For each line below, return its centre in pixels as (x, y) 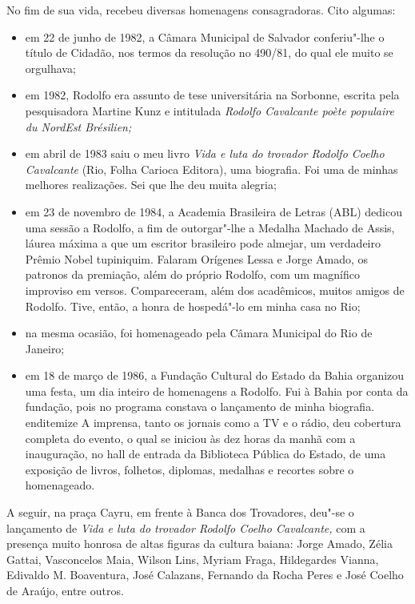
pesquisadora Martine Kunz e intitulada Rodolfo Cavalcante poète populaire (209, 110)
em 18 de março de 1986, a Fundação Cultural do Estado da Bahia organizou (215, 375)
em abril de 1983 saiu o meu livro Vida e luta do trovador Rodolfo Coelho (205, 153)
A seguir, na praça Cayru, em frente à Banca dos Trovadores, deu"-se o (180, 512)
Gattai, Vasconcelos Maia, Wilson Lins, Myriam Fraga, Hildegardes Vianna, (193, 559)
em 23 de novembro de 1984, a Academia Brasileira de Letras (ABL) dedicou (213, 211)
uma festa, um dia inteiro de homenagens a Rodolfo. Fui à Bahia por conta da (217, 391)
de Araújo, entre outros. (65, 590)
